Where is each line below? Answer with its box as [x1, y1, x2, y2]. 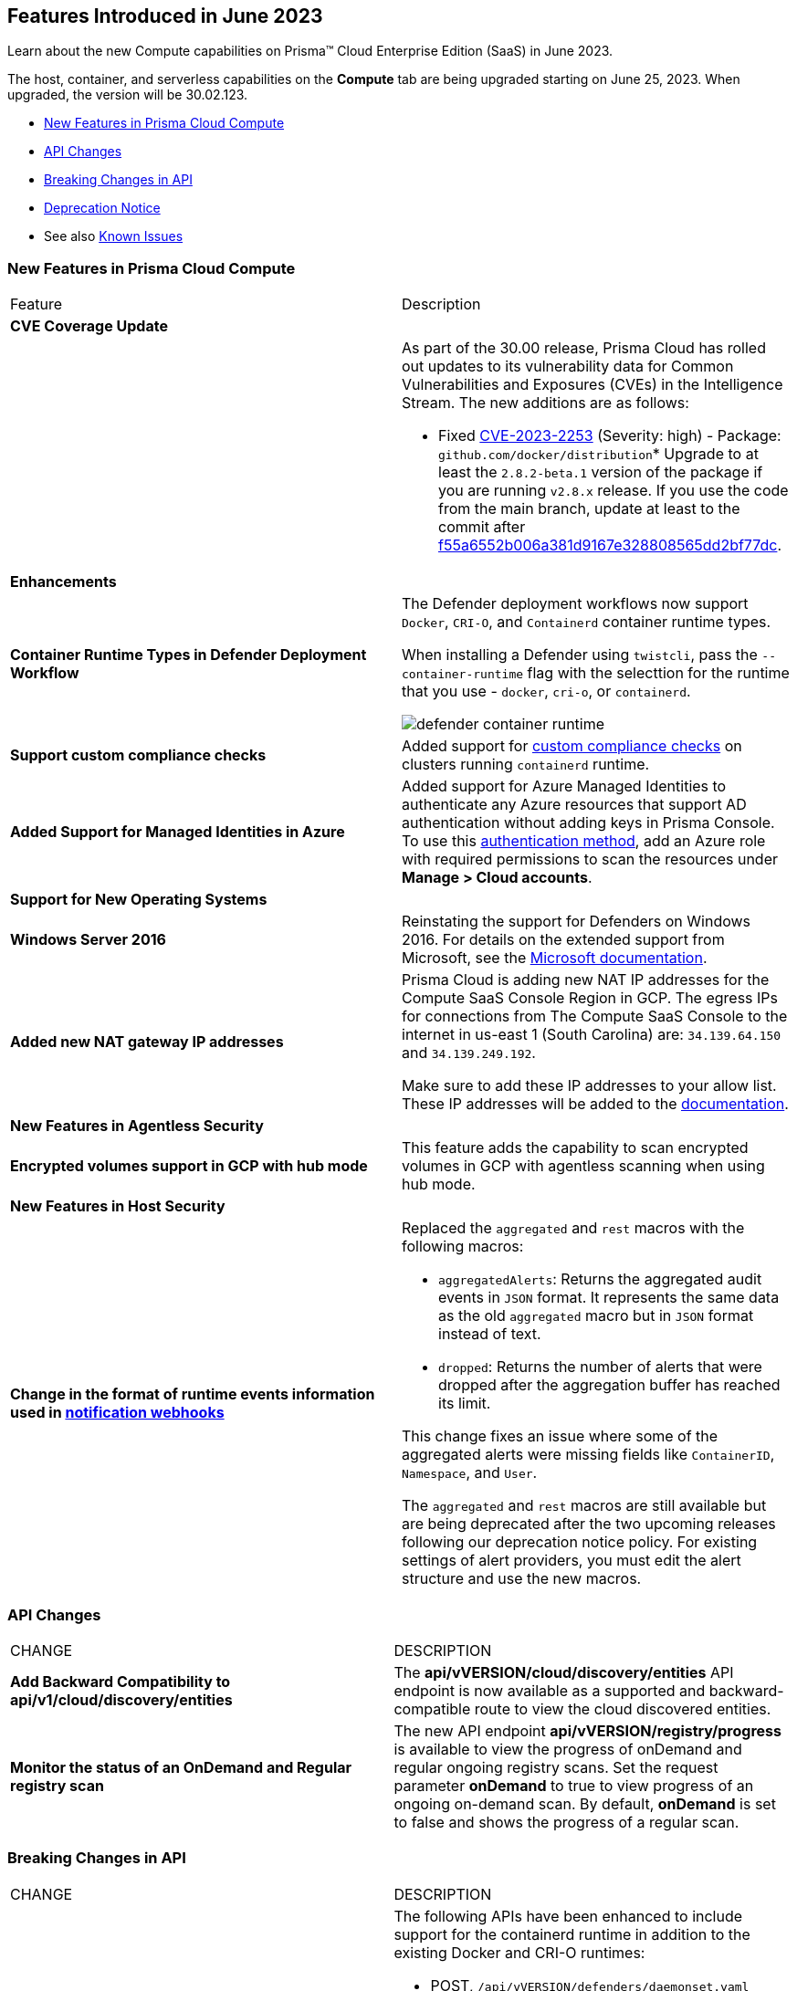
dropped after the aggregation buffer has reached [438, 1376, 781, 1395]
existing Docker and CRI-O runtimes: [393, 1943, 645, 1962]
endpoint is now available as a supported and [393, 1681, 706, 1700]
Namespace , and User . [402, 1463, 538, 1483]
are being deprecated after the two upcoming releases [402, 1514, 776, 1534]
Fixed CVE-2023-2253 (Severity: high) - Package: [438, 426, 781, 445]
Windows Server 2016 [10, 930, 166, 949]
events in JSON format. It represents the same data [438, 1288, 780, 1307]
